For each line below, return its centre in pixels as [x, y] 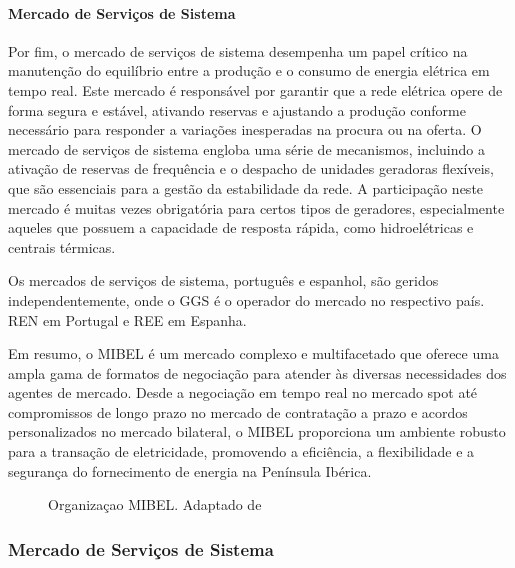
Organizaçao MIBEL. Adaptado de [155, 504]
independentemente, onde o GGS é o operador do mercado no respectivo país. [246, 299]
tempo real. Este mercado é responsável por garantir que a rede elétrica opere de [255, 89]
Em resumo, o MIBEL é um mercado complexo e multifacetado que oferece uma [253, 353]
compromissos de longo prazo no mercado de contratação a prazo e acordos [238, 411]
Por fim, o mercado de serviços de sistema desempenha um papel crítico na [238, 50]
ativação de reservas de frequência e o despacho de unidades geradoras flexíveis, [251, 168]
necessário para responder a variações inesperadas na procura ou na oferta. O [245, 129]
